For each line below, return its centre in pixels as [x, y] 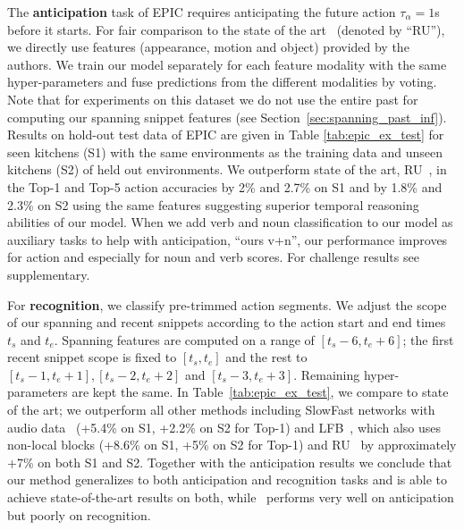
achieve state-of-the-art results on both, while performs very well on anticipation [231, 497]
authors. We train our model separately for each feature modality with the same [227, 64]
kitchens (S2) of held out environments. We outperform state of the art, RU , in [227, 169]
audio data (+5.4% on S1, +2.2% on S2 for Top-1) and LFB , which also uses [224, 427]
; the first [428, 339]
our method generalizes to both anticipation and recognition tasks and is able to [227, 480]
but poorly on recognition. [79, 514]
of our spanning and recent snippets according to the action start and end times [227, 322]
